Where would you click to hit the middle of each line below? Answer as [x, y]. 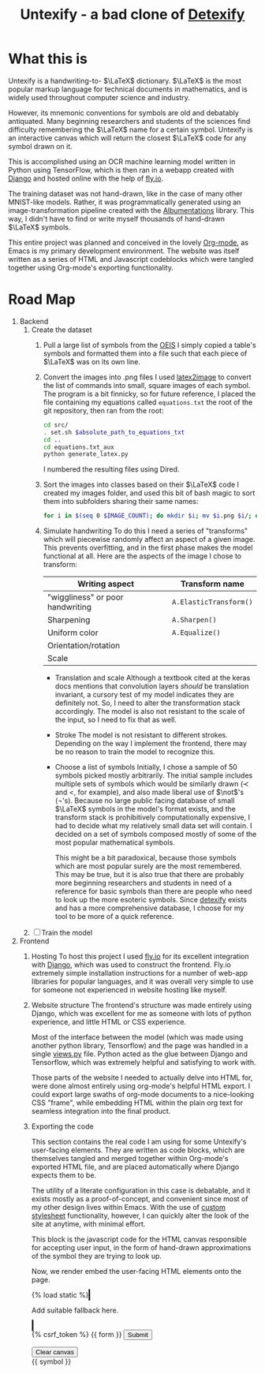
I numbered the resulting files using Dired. [111, 469]
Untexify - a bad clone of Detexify [132, 15]
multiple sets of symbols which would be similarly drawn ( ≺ [152, 784]
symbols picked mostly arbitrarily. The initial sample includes [154, 775]
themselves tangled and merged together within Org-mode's [130, 1159]
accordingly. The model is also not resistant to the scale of [150, 711]
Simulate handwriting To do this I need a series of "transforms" [146, 531]
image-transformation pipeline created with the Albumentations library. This [131, 210]
